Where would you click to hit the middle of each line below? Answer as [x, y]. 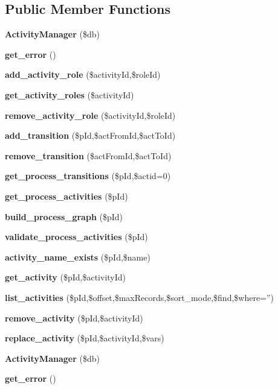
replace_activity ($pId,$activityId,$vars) [85, 338]
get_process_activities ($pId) [66, 196]
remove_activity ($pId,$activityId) [74, 318]
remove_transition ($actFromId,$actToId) [88, 155]
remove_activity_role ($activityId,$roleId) [90, 115]
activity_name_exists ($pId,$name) [78, 257]
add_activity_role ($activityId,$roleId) [83, 74]
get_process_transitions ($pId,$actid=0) [88, 176]
